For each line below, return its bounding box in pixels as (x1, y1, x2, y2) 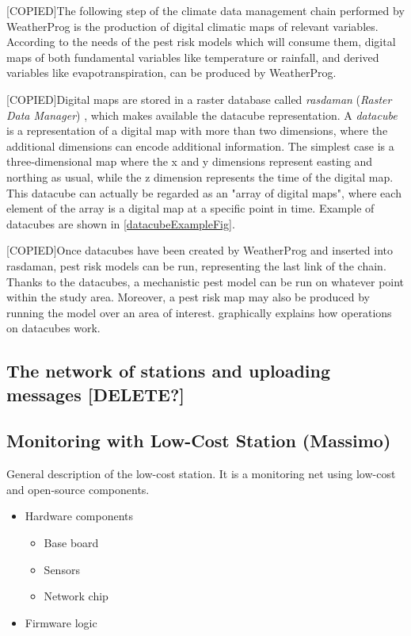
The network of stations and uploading (6, 358, 331, 383)
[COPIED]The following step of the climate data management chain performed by (6, 2, 405, 18)
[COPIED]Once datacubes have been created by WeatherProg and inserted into (6, 242, 393, 259)
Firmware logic (25, 614, 97, 630)
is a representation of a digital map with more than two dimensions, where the (6, 122, 388, 139)
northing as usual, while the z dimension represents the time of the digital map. (6, 168, 394, 185)
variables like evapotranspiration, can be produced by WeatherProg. (6, 64, 337, 81)
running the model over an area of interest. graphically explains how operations (6, 304, 392, 320)
